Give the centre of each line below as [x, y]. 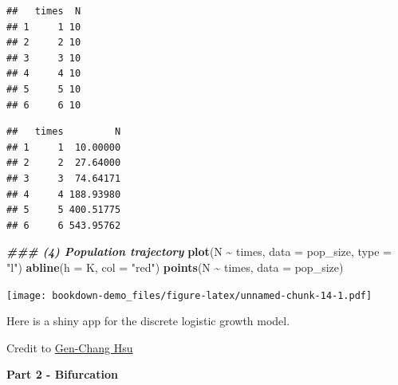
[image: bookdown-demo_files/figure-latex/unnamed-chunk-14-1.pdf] [189, 295]
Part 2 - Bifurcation [62, 374]
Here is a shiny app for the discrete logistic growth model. [148, 321]
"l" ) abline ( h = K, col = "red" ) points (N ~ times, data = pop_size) [175, 267]
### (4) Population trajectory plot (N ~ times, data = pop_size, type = [199, 251]
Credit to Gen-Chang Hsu [70, 347]
